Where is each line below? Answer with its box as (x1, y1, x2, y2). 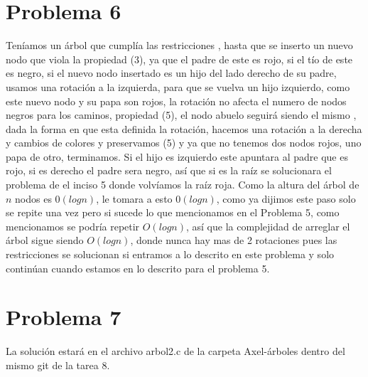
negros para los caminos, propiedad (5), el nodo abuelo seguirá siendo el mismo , (6, 107, 357, 122)
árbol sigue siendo (6, 233, 84, 248)
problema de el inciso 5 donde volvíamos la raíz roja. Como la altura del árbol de (6, 177, 359, 192)
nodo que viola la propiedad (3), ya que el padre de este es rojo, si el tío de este (6, 51, 353, 66)
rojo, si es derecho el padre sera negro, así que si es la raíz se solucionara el (6, 163, 332, 178)
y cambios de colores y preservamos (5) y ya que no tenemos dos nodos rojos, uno (6, 135, 362, 150)
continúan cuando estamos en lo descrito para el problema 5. (6, 260, 270, 275)
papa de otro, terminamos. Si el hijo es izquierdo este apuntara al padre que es (6, 149, 348, 164)
